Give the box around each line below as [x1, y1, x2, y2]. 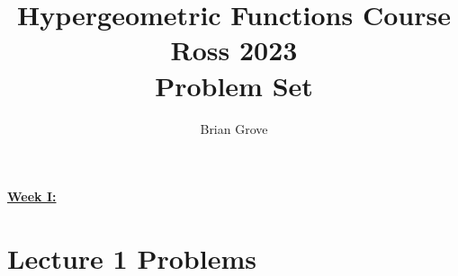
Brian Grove [200, 119, 268, 138]
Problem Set [155, 67, 313, 103]
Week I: [7, 187, 57, 206]
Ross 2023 [170, 31, 298, 68]
